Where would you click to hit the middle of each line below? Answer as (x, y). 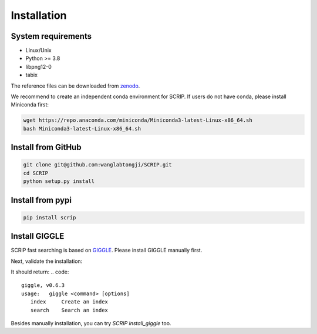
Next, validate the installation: (47, 261)
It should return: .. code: (40, 272)
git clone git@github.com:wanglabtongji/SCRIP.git (98, 165)
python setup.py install (59, 181)
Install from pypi (41, 200)
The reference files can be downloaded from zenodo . (75, 86)
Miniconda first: (30, 105)
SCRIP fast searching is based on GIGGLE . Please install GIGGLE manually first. (107, 250)
